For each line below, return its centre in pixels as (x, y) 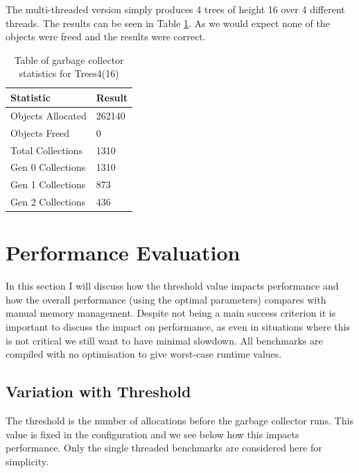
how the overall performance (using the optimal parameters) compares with (166, 299)
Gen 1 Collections (48, 184)
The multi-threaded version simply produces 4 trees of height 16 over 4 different (175, 9)
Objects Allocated (49, 115)
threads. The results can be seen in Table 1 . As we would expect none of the (168, 23)
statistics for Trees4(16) (69, 73)
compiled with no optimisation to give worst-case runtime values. (144, 354)
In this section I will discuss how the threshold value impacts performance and (172, 286)
